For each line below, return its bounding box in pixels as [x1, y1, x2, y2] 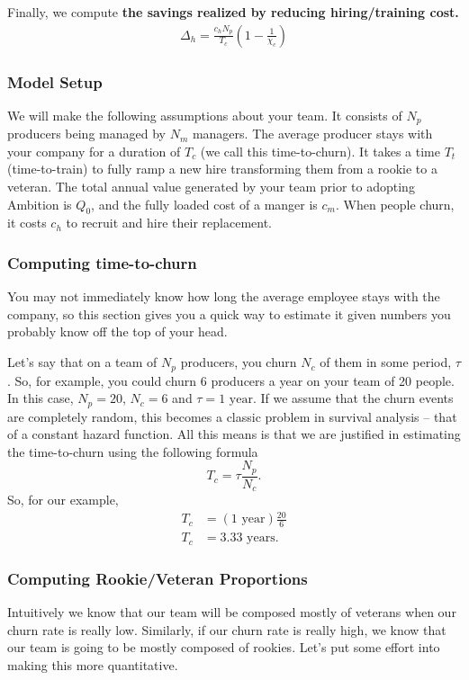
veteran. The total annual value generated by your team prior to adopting [7, 177, 415, 196]
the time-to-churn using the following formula [7, 442, 258, 461]
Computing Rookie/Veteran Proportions [7, 567, 308, 589]
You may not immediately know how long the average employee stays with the [7, 287, 440, 306]
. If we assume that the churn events [252, 389, 454, 407]
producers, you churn [180, 353, 297, 371]
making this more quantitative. [7, 655, 178, 674]
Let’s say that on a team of [7, 353, 158, 371]
